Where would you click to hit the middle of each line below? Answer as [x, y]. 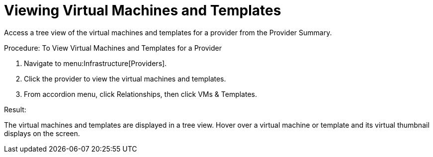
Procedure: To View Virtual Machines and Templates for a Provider [113, 48]
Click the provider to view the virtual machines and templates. [125, 78]
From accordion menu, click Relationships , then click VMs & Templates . [141, 94]
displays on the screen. [42, 133]
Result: [15, 109]
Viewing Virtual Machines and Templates [143, 10]
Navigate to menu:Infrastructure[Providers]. [95, 63]
